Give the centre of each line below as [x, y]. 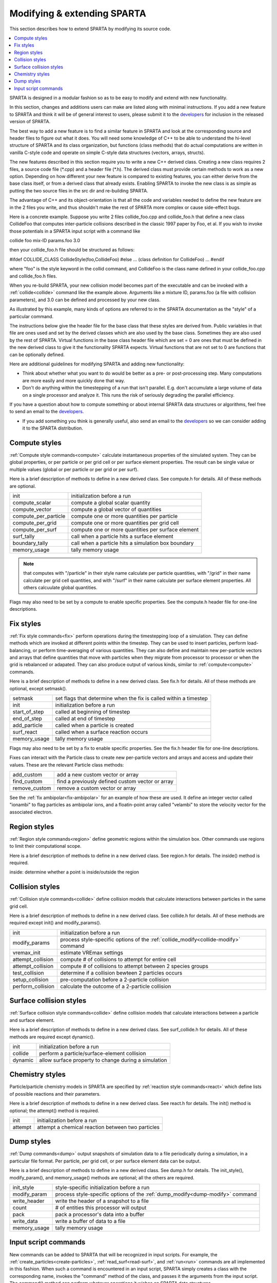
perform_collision [34, 986]
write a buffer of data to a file [90, 1221]
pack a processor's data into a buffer [100, 1215]
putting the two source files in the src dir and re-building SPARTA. [79, 190]
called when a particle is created [95, 725]
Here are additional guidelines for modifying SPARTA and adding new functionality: [97, 364]
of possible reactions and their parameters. [55, 1094]
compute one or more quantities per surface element [135, 530]
